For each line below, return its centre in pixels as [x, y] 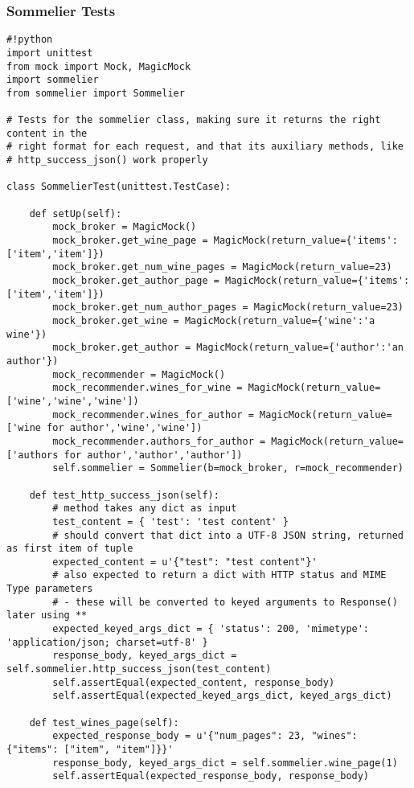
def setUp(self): [76, 213]
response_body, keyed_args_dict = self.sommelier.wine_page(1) [225, 763]
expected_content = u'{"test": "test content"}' [185, 562]
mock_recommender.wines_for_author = [153, 415]
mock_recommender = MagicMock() [139, 374]
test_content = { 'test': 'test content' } [170, 521]
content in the [47, 133]
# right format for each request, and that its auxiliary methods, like [205, 147]
